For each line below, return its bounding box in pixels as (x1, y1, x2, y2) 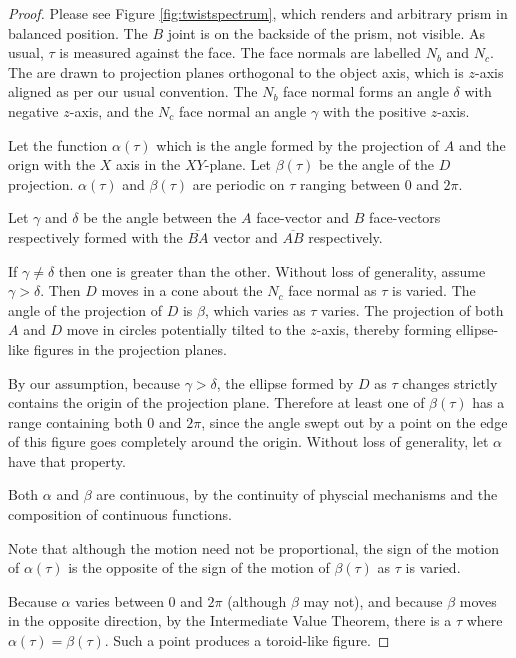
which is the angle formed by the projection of (156, 134, 440, 155)
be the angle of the (318, 154, 435, 175)
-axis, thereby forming (316, 319, 452, 340)
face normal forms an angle (283, 81, 449, 102)
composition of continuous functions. (8, 504, 232, 525)
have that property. (8, 450, 126, 471)
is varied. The (392, 280, 476, 301)
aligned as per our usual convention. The (8, 81, 258, 102)
